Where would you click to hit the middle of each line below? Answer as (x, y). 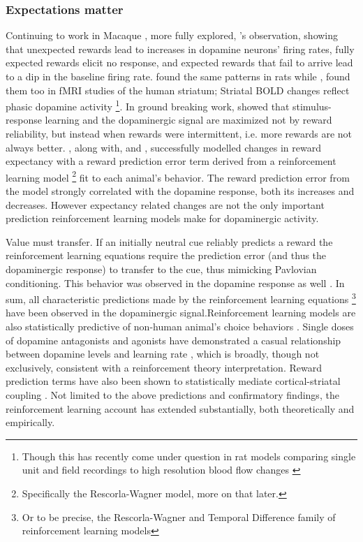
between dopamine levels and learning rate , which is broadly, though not (163, 354)
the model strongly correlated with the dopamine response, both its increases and (180, 191)
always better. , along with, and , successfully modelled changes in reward (163, 147)
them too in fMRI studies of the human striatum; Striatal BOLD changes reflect (178, 90)
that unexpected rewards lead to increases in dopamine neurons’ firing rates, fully (180, 49)
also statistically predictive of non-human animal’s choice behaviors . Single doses (180, 327)
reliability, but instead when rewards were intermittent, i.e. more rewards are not (179, 134)
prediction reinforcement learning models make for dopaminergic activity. (162, 218)
